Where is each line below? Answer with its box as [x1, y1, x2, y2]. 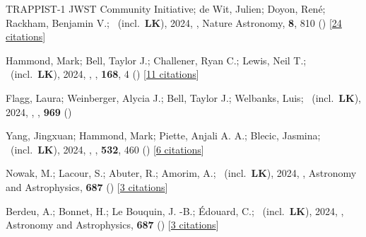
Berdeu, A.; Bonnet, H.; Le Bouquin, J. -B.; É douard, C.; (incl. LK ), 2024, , [6, 203, 344, 218]
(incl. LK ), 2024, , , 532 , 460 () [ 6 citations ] [10, 141, 204, 156]
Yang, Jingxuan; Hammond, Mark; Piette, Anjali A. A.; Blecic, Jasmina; [6, 128, 321, 143]
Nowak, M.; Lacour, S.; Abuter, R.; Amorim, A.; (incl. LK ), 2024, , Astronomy [6, 166, 357, 180]
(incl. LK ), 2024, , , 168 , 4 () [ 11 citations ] [10, 67, 199, 81]
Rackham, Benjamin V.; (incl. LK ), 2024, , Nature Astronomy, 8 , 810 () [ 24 [6, 15, 342, 30]
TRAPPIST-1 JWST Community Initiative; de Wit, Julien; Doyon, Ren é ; [6, 1, 326, 16]
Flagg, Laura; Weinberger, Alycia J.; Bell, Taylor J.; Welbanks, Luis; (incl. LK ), [6, 90, 361, 105]
